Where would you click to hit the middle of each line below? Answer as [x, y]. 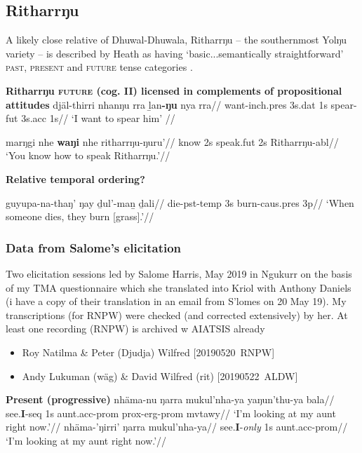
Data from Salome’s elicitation [94, 247]
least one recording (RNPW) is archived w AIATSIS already [135, 329]
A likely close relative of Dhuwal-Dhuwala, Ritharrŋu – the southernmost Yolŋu [176, 40]
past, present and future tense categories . [99, 67]
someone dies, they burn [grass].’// [80, 216]
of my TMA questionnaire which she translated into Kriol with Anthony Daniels [179, 287]
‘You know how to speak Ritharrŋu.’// [88, 155]
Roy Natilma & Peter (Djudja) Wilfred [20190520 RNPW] [148, 352]
